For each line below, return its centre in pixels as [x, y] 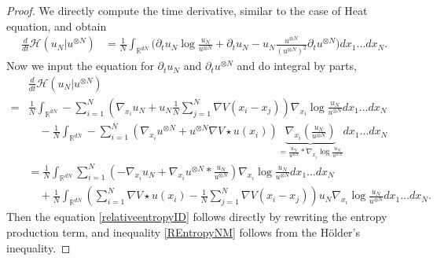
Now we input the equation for [80, 66]
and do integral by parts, [297, 66]
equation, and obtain [57, 26]
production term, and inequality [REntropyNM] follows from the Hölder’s [183, 232]
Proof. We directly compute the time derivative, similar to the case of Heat [187, 10]
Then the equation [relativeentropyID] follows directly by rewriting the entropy [197, 217]
